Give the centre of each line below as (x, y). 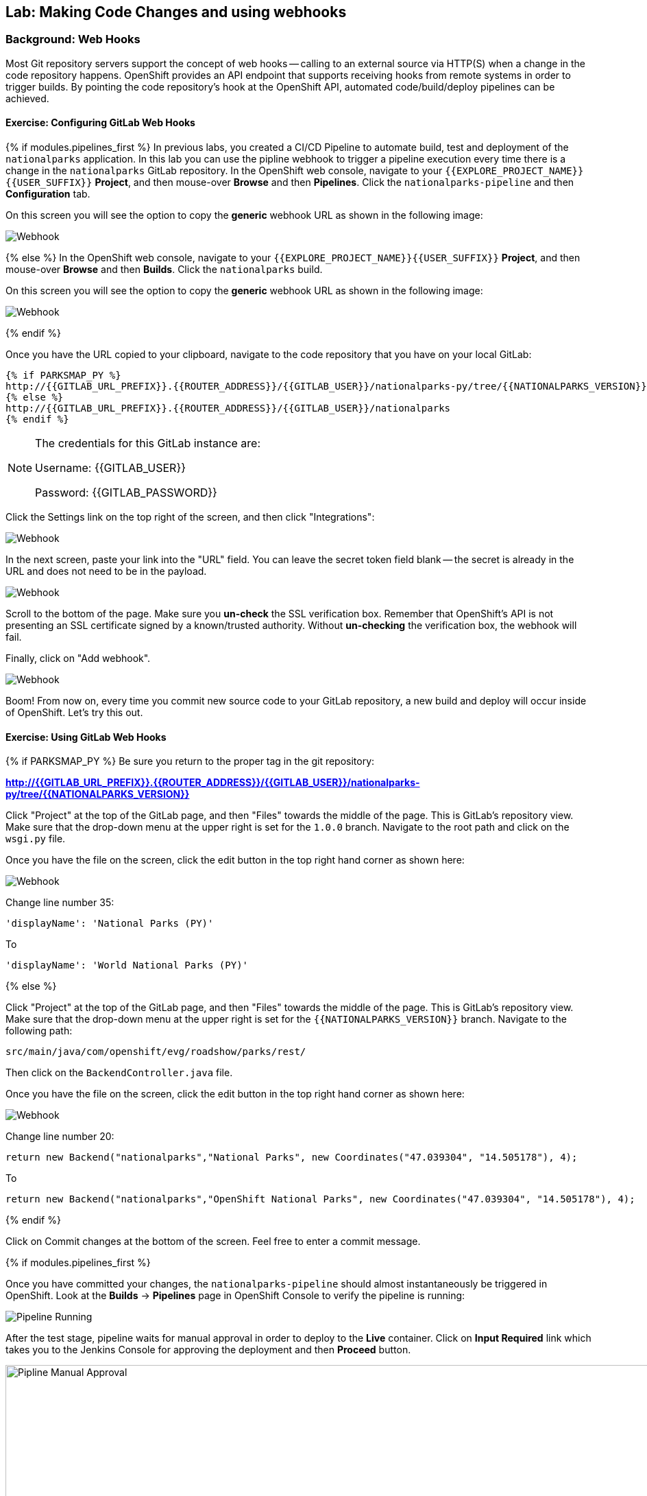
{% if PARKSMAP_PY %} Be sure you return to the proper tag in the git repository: (190, 761)
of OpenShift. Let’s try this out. (74, 713)
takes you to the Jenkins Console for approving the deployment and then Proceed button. (208, 1350)
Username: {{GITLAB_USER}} (111, 468)
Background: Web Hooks (73, 39)
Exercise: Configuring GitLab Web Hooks (100, 123)
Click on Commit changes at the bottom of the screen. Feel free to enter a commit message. (213, 1242)
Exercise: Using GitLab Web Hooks (86, 737)
